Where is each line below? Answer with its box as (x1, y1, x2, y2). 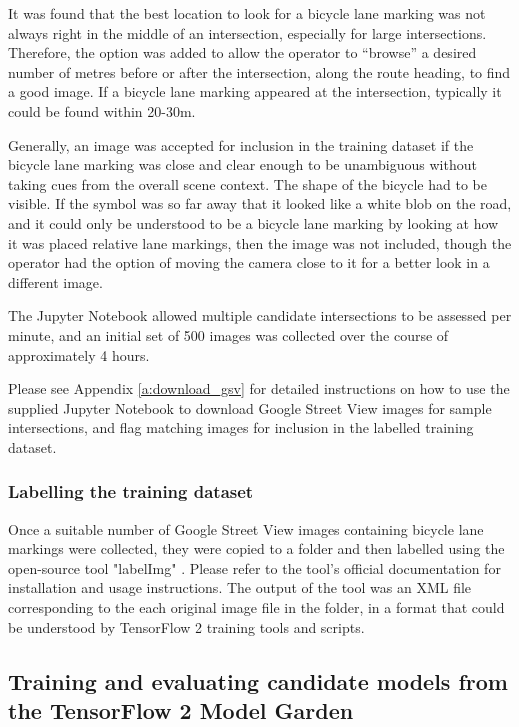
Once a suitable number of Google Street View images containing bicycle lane (8, 518, 484, 539)
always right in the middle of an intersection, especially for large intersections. (8, 22, 487, 43)
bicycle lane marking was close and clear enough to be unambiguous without (8, 154, 477, 175)
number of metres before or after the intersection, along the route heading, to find (8, 61, 511, 82)
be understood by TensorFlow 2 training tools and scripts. (8, 616, 365, 637)
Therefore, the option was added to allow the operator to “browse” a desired (8, 42, 477, 63)
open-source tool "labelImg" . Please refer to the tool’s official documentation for (8, 557, 501, 578)
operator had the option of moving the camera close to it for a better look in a (8, 252, 490, 273)
